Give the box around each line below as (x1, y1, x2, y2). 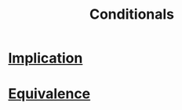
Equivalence (8, 85, 91, 103)
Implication (8, 49, 83, 67)
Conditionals (89, 5, 175, 23)
